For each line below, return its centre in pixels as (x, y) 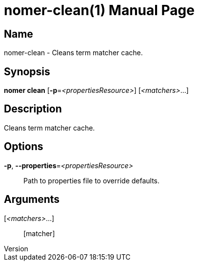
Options (24, 147)
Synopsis (27, 71)
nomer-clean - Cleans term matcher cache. (73, 53)
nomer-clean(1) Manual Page (99, 10)
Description (33, 109)
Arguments (32, 199)
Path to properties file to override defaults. (92, 180)
